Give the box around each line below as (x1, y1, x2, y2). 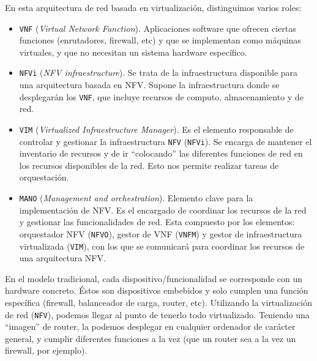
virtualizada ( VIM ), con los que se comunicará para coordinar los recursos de (19, 239, 305, 252)
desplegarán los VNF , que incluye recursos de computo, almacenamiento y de (19, 90, 304, 103)
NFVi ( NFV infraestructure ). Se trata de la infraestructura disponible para (19, 66, 298, 79)
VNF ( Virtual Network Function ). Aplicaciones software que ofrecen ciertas (19, 21, 296, 34)
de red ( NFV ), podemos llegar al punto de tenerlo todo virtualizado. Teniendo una (5, 308, 310, 321)
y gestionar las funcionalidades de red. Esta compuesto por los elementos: (19, 215, 295, 228)
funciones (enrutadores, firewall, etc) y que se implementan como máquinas (19, 34, 301, 47)
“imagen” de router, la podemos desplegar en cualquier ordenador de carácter (5, 320, 296, 333)
